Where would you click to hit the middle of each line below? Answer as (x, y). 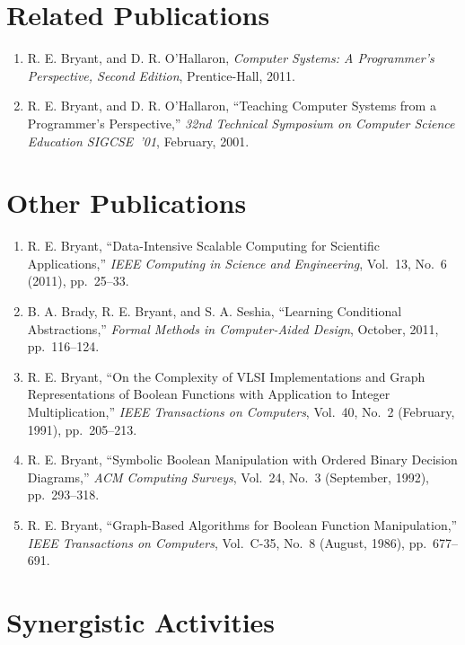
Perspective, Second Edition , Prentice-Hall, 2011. (161, 75)
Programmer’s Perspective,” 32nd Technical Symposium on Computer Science (241, 123)
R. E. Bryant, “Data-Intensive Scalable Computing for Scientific (203, 246)
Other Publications (127, 203)
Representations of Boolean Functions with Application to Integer (209, 394)
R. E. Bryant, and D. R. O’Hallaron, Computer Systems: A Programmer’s (231, 58)
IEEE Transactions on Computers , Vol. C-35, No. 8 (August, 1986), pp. (227, 542)
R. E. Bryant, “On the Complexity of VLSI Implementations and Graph (226, 376)
